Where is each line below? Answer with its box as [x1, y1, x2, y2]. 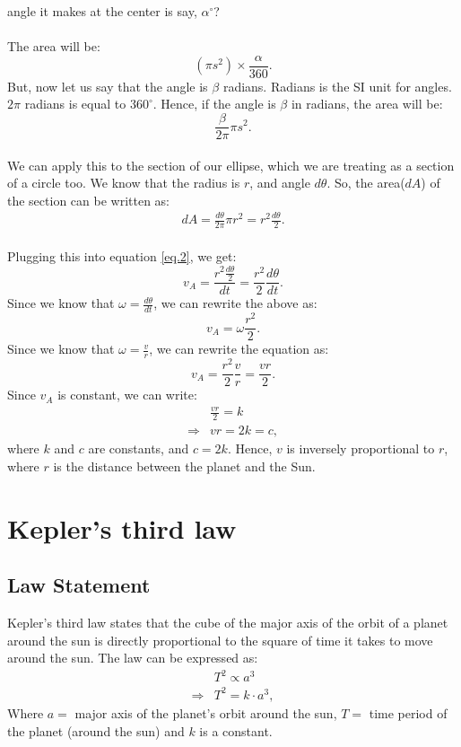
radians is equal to [24, 94, 126, 113]
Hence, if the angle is [161, 94, 276, 113]
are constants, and [88, 439, 189, 458]
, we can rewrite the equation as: [149, 339, 329, 358]
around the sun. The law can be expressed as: [7, 648, 258, 667]
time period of [369, 703, 448, 722]
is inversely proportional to [286, 439, 435, 458]
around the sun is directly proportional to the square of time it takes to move [7, 630, 433, 649]
